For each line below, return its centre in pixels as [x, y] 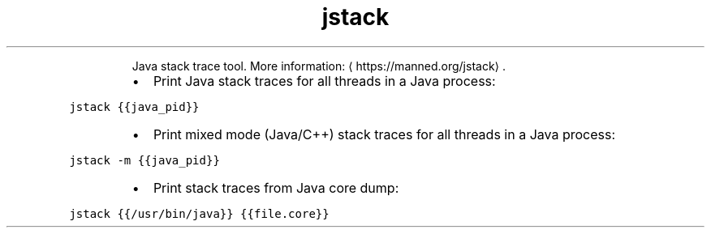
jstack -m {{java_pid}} [144, 160]
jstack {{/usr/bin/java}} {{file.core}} [199, 213]
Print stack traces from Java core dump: [276, 187]
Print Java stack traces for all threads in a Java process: [324, 81]
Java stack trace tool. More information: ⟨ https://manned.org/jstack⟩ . [319, 66]
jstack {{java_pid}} [134, 106]
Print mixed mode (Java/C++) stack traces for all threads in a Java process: [384, 134]
